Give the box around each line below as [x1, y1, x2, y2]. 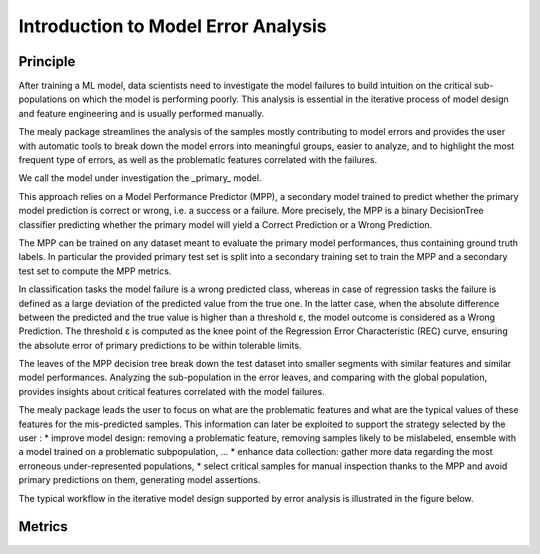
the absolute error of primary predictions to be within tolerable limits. [18, 339, 302, 351]
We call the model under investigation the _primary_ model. [18, 172, 262, 184]
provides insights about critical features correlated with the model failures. [18, 385, 325, 397]
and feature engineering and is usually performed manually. [18, 107, 265, 119]
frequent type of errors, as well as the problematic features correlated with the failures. [18, 154, 378, 166]
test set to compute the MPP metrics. [18, 265, 172, 277]
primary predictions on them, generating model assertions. [18, 474, 261, 486]
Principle [18, 53, 76, 70]
